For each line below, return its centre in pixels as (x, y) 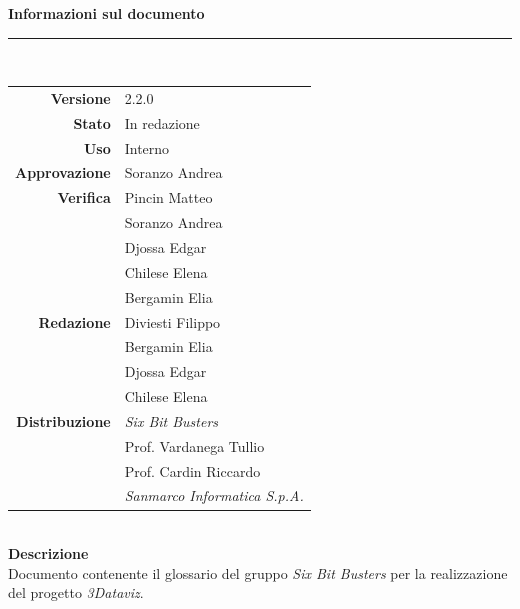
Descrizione (48, 553)
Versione (80, 97)
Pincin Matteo (168, 197)
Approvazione (63, 172)
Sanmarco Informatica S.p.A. (214, 495)
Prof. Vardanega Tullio (194, 445)
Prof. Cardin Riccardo (192, 470)
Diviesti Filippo (172, 321)
